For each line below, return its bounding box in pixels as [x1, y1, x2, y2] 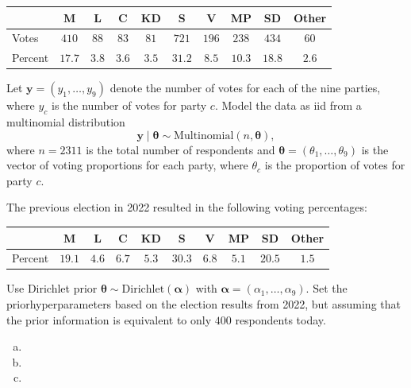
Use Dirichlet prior [6, 280, 98, 297]
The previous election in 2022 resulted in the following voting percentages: [6, 199, 367, 215]
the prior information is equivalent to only [6, 311, 212, 328]
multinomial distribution [6, 114, 125, 130]
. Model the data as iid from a [214, 97, 362, 114]
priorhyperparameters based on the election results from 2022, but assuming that [6, 296, 401, 312]
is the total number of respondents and [86, 141, 275, 157]
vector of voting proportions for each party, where [6, 157, 248, 173]
